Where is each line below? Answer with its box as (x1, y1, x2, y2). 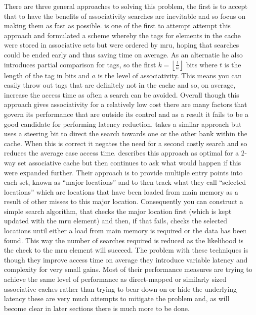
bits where (186, 59, 217, 69)
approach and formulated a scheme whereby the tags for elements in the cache (4, 30, 241, 40)
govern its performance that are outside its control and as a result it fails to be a (4, 108, 249, 119)
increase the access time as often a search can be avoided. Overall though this (4, 89, 239, 100)
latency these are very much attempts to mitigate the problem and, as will (4, 293, 230, 304)
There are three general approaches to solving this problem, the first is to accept (4, 1, 248, 11)
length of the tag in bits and (4, 70, 90, 80)
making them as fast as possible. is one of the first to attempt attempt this (4, 20, 231, 31)
